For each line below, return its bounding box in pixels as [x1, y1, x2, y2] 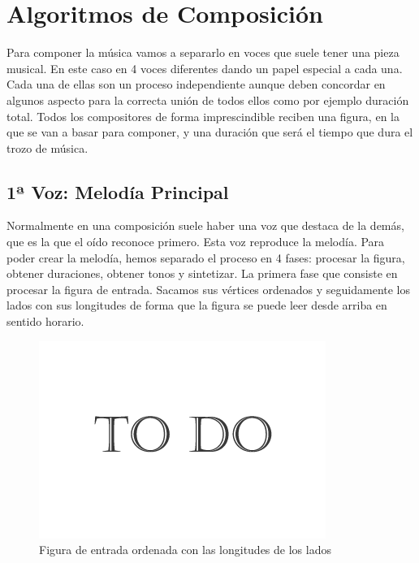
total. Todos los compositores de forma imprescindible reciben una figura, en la [6, 107, 400, 124]
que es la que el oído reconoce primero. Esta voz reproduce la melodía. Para [6, 233, 385, 250]
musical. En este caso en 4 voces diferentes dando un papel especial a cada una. [6, 59, 403, 76]
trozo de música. [6, 139, 89, 156]
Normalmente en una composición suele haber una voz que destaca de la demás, [6, 217, 404, 234]
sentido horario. [6, 313, 84, 330]
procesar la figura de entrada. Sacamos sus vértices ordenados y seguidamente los [6, 280, 411, 297]
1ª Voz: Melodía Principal [6, 179, 229, 204]
